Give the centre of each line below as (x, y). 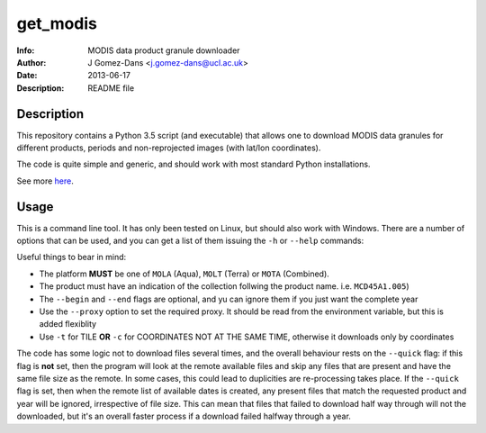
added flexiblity (68, 324)
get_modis (57, 23)
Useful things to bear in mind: (72, 257)
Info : (26, 50)
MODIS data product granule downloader (164, 50)
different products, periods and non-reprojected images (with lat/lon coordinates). (169, 148)
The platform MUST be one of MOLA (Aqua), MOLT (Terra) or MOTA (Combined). (184, 274)
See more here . (45, 181)
